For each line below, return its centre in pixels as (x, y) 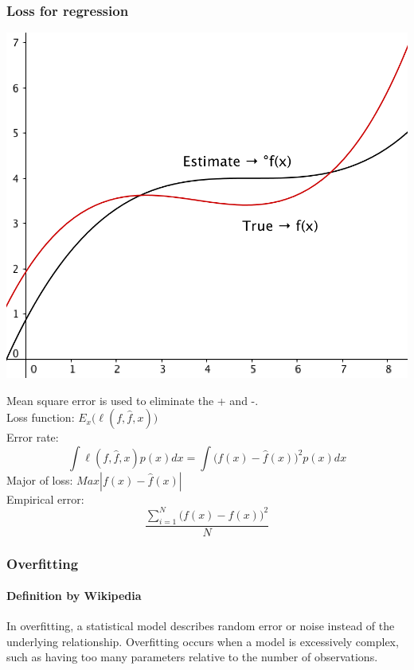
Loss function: (41, 417)
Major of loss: (40, 479)
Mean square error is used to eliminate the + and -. (133, 400)
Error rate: (33, 437)
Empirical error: (45, 499)
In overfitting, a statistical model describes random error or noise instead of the (201, 626)
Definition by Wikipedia (74, 596)
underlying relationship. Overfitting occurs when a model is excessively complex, (203, 641)
